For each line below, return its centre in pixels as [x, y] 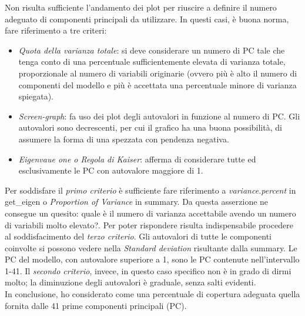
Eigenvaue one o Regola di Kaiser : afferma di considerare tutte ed [137, 159]
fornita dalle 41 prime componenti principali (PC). [96, 305]
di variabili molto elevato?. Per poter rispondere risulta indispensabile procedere [149, 224]
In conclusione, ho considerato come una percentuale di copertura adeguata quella [152, 294]
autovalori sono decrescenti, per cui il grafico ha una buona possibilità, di [150, 127]
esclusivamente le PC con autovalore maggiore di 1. [111, 170]
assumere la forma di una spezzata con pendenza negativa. [124, 139]
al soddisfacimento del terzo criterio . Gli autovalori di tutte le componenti [138, 236]
